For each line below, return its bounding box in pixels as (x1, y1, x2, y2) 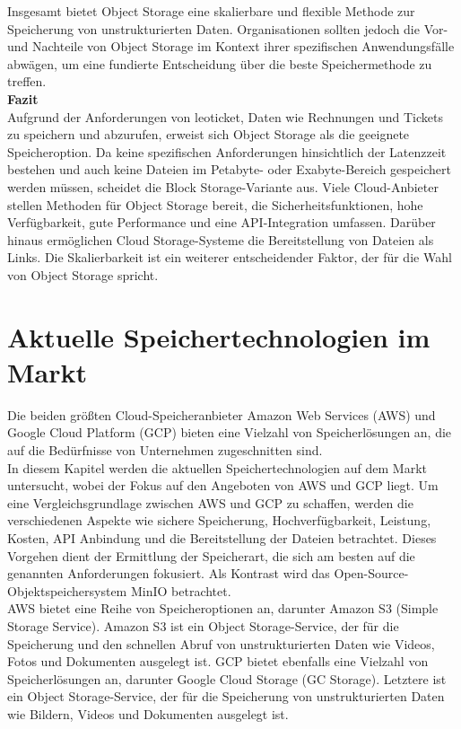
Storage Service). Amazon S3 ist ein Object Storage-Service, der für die (7, 616, 399, 635)
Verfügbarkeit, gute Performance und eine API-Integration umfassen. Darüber (7, 213, 436, 232)
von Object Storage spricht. (7, 265, 159, 284)
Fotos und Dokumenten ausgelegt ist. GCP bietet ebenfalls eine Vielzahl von (7, 652, 429, 671)
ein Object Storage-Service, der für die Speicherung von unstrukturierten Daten (7, 687, 445, 706)
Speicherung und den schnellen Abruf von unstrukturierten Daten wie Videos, (7, 634, 435, 653)
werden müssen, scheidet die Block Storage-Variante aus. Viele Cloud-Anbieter (7, 177, 439, 196)
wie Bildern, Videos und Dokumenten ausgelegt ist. (7, 704, 289, 723)
